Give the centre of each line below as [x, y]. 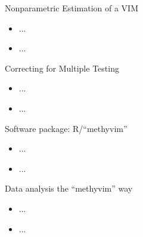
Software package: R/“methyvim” [66, 128]
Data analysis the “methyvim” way [69, 188]
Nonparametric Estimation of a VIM [71, 8]
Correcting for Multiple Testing [62, 68]
